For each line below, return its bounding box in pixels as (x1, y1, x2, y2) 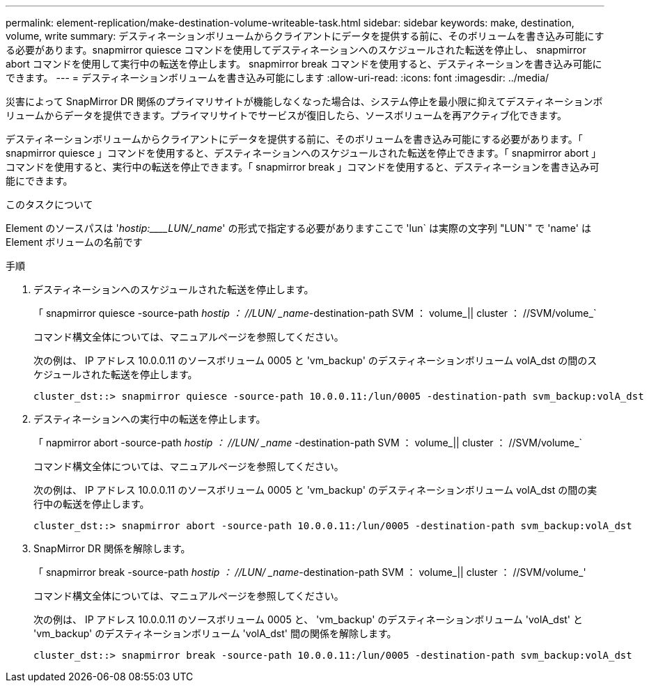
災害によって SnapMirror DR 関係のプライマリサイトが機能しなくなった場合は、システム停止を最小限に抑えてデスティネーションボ (6, 95, 603, 107)
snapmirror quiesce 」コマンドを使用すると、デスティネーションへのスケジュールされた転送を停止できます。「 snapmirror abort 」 (6, 147, 602, 159)
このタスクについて (6, 198, 93, 210)
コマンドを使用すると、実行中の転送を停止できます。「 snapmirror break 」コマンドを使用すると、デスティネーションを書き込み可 (6, 161, 600, 173)
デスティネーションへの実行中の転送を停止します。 (33, 413, 266, 425)
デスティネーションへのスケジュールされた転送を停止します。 (33, 283, 314, 295)
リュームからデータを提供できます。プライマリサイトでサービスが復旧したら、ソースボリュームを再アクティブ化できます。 (6, 109, 568, 121)
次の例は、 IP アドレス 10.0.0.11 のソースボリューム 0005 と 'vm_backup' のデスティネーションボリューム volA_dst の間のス (33, 354, 597, 366)
